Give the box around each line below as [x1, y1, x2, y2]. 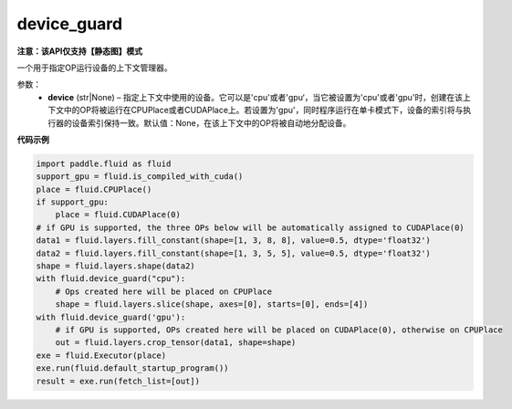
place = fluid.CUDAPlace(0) [55, 210, 182, 220]
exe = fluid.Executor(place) [36, 350, 167, 361]
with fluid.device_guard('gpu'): [36, 311, 186, 322]
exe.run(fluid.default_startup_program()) [36, 363, 229, 373]
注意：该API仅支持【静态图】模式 [16, 46, 143, 57]
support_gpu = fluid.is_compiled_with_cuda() [36, 172, 244, 182]
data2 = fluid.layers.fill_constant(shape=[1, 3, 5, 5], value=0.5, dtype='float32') [36, 247, 431, 258]
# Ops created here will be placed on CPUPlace [55, 286, 273, 297]
